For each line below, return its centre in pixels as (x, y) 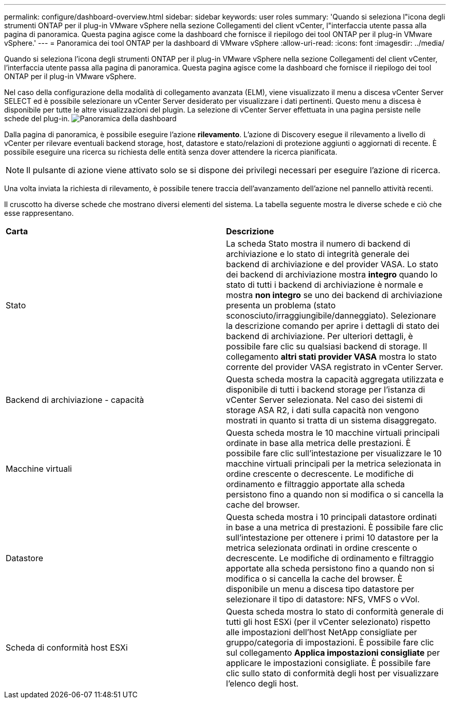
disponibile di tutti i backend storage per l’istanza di (326, 390)
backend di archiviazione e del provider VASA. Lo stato (332, 264)
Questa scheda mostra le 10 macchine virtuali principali (333, 433)
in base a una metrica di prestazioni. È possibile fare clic (335, 527)
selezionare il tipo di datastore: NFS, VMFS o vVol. (323, 599)
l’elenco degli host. (262, 683)
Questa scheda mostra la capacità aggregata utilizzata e (335, 379)
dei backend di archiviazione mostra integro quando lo (332, 274)
